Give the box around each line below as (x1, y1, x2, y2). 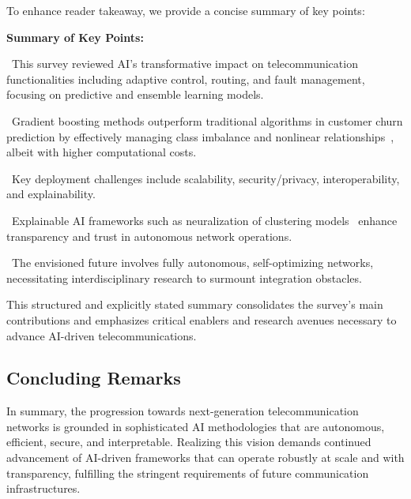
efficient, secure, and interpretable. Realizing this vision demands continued (6, 433, 371, 450)
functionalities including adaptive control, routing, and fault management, (6, 70, 365, 87)
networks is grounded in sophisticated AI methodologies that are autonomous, (6, 418, 385, 434)
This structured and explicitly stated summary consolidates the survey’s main (6, 296, 383, 313)
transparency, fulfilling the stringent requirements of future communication (6, 464, 369, 481)
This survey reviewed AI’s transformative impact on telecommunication (11, 55, 358, 72)
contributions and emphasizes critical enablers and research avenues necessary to (6, 311, 397, 328)
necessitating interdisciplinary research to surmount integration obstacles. (6, 269, 362, 286)
